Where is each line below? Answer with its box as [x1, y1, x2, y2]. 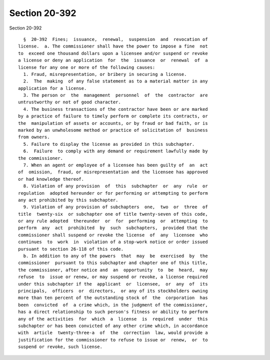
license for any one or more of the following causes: [18, 64, 155, 70]
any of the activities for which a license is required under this [18, 316, 208, 322]
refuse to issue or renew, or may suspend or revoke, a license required [18, 274, 208, 280]
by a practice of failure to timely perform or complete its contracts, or [18, 113, 208, 119]
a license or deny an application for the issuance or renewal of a [18, 57, 208, 63]
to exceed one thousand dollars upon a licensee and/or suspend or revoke [18, 50, 208, 56]
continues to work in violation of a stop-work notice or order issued [18, 239, 208, 245]
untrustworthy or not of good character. [18, 99, 121, 105]
